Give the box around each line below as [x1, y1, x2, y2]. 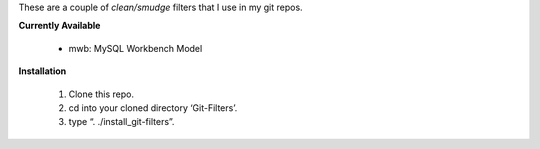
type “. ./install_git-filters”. [68, 116, 175, 128]
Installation [18, 65, 67, 77]
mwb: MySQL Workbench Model [68, 42, 203, 54]
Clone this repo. [68, 88, 135, 100]
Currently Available [18, 20, 101, 32]
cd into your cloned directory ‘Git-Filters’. [68, 101, 238, 114]
